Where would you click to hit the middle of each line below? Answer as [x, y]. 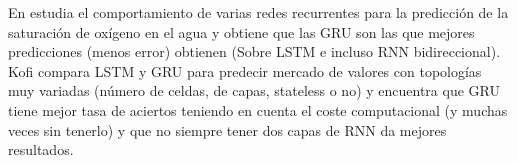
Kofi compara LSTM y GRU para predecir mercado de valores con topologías [245, 70]
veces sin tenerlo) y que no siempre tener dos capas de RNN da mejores [227, 129]
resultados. [41, 149]
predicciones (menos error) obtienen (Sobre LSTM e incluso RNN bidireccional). [254, 51]
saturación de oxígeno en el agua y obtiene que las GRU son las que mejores [241, 31]
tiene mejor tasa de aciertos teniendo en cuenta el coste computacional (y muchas [258, 109]
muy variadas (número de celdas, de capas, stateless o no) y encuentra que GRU [254, 90]
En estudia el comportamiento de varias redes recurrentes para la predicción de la [258, 12]
